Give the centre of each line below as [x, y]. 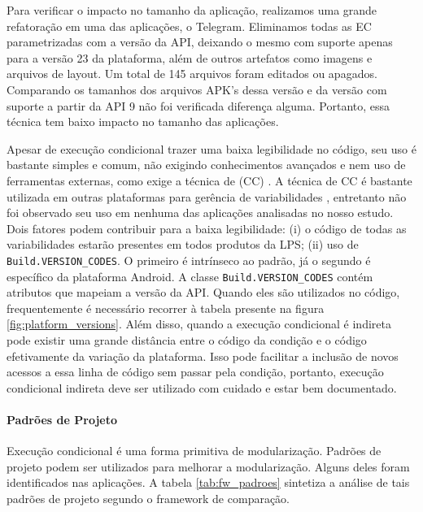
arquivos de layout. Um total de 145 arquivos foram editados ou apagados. [192, 74]
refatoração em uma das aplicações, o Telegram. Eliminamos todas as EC [189, 26]
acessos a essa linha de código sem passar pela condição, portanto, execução [195, 372]
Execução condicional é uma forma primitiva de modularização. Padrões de [194, 451]
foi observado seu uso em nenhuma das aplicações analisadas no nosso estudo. [200, 213]
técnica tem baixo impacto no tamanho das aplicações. [143, 121]
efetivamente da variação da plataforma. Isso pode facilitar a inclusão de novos [203, 356]
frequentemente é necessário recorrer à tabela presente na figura [166, 308]
